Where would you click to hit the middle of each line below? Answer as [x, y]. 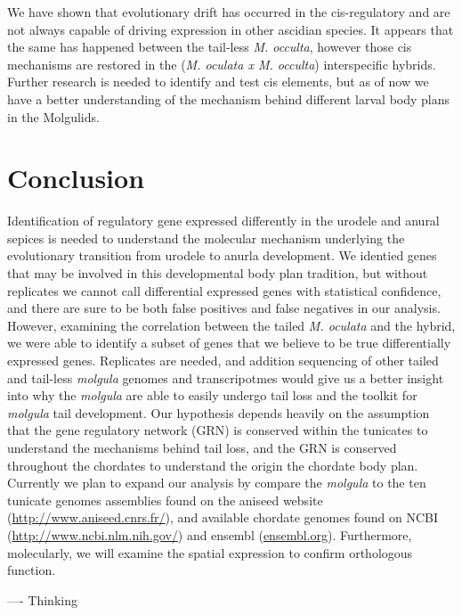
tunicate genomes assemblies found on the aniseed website [165, 500]
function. [32, 570]
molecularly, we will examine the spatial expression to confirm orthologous [210, 552]
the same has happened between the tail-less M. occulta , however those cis [210, 47]
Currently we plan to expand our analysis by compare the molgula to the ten [217, 483]
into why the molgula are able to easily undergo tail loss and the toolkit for [212, 395]
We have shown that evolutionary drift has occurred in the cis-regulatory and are [229, 12]
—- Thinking [42, 599]
